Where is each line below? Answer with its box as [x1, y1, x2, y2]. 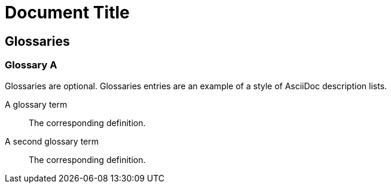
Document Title [5, 2, 130, 23]
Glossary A [5, 59, 57, 71]
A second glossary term [5, 136, 99, 146]
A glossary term [5, 99, 68, 109]
